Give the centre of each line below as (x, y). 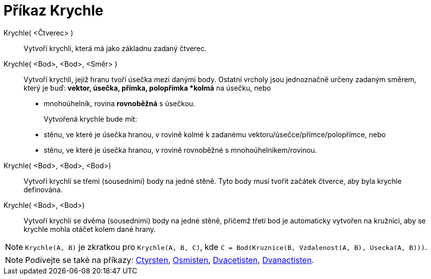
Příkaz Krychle (53, 11)
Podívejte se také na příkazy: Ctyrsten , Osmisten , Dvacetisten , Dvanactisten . (170, 260)
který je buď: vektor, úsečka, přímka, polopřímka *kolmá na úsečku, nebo (147, 88)
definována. (43, 189)
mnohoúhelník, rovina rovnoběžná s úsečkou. (119, 103)
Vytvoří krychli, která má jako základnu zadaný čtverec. (115, 48)
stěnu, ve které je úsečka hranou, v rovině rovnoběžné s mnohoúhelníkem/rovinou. (180, 150)
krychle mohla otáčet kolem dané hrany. (90, 229)
